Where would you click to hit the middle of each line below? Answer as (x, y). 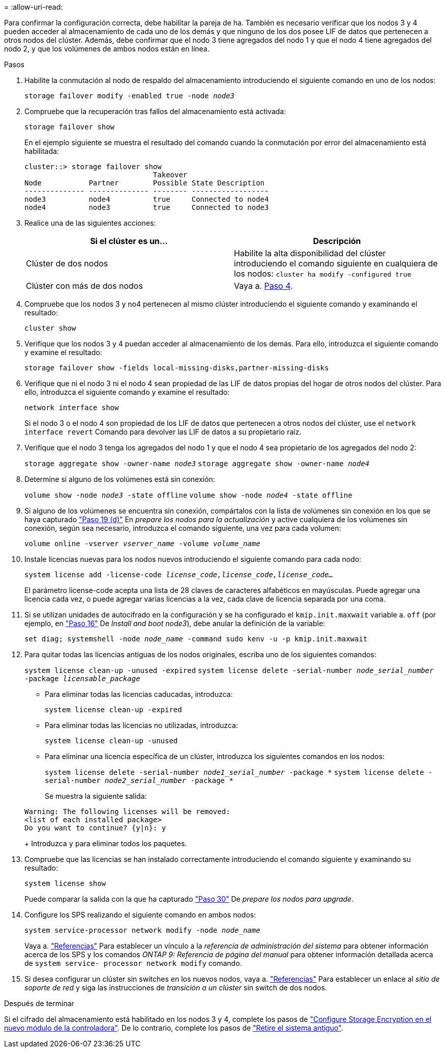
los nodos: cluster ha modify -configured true (323, 274)
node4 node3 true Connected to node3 (147, 207)
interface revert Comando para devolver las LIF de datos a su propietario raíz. (163, 432)
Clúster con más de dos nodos (84, 286)
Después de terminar (39, 1003)
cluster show (50, 328)
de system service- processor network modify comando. (133, 963)
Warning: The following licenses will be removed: (127, 812)
